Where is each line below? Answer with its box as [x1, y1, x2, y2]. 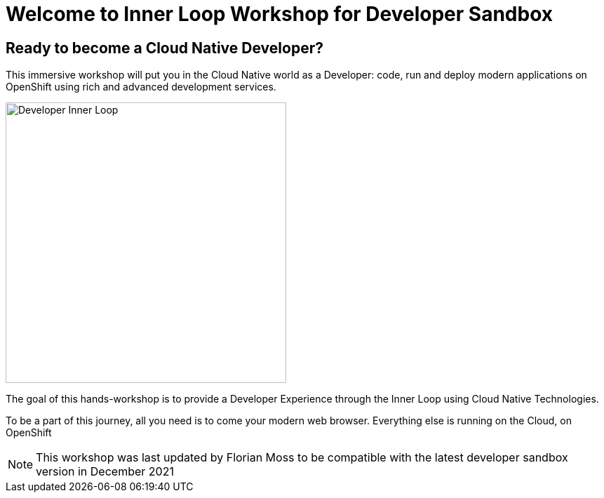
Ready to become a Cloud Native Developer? [6, 39, 323, 57]
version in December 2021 [36, 464, 174, 479]
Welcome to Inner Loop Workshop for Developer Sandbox [6, 2, 553, 26]
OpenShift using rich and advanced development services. [6, 81, 276, 93]
